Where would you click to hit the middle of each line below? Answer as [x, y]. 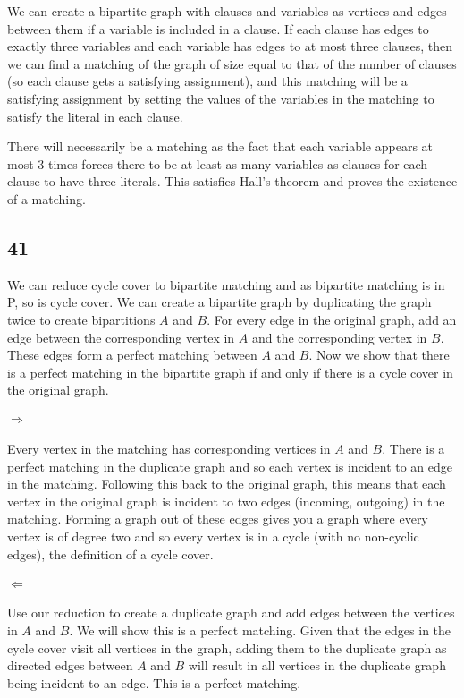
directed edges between [70, 665]
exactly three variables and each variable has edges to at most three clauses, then [230, 46]
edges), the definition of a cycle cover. [110, 553]
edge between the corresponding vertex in [121, 337]
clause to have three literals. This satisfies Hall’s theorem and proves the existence [232, 181]
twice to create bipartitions [81, 319]
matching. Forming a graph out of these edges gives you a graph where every [218, 519]
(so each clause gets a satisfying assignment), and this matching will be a [207, 81]
